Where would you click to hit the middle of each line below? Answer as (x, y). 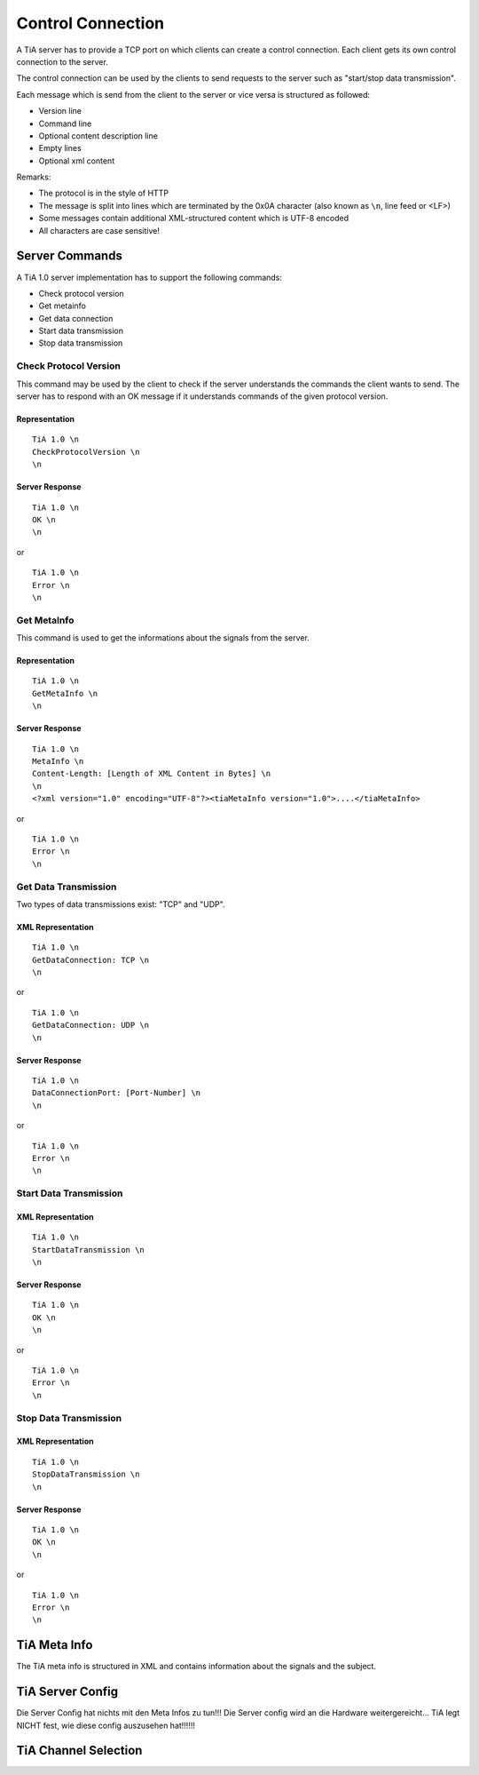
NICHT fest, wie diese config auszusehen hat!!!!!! (106, 1725)
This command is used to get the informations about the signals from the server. (163, 638)
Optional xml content (77, 161)
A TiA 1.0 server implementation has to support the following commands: (149, 277)
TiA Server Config (67, 1692)
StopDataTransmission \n (86, 1474)
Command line (65, 123)
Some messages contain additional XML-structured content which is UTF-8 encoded (194, 219)
